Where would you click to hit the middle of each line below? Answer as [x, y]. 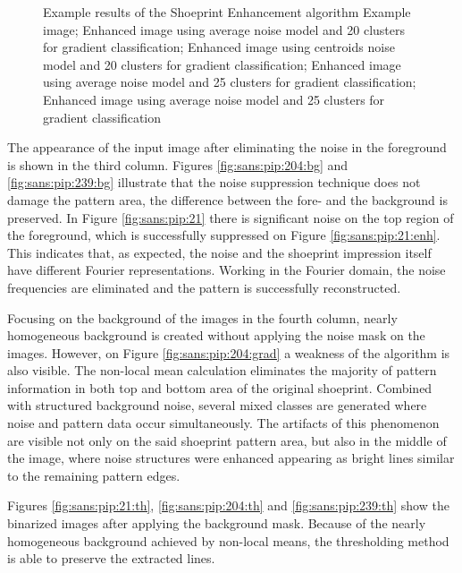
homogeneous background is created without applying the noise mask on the [216, 335]
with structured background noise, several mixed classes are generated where [217, 405]
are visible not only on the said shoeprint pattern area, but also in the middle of [227, 440]
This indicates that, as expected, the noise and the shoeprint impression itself [219, 252]
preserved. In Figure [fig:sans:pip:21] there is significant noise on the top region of [231, 217]
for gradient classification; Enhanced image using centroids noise [219, 47]
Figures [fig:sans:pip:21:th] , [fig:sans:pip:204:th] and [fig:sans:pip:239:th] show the [228, 505]
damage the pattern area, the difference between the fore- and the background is [227, 199]
